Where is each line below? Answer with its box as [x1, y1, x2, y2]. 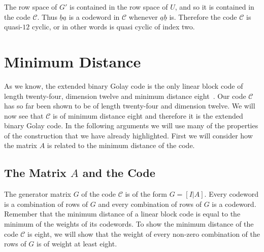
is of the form [125, 189, 168, 199]
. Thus [37, 11, 57, 22]
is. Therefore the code [169, 11, 237, 22]
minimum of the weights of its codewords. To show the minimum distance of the [4, 219, 254, 229]
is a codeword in [69, 11, 120, 22]
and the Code [82, 165, 155, 181]
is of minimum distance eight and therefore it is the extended [52, 110, 243, 121]
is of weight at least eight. [37, 238, 117, 249]
